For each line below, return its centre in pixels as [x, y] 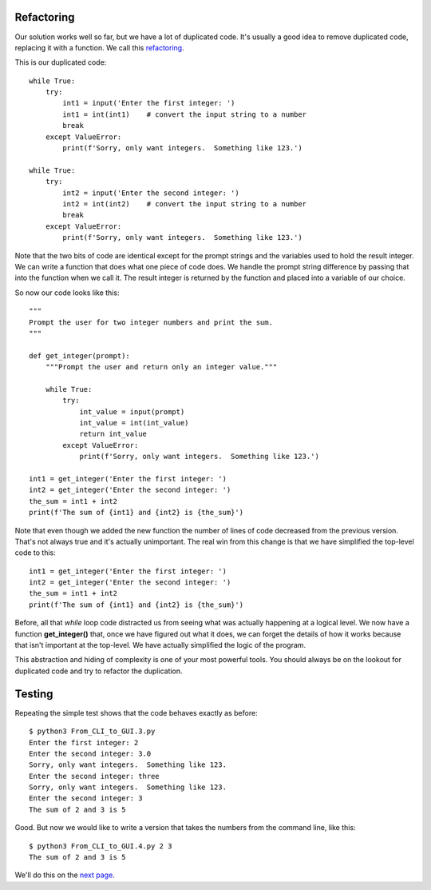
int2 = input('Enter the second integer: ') [151, 193]
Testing [34, 694]
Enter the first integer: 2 [84, 742]
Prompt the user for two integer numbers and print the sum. [151, 322]
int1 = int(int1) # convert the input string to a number [185, 114]
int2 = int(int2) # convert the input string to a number [185, 204]
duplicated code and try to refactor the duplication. [99, 671]
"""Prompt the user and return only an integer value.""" [161, 367]
